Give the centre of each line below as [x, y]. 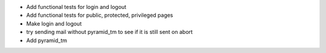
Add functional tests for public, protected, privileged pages [100, 15]
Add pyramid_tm [47, 40]
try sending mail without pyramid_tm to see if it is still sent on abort [110, 32]
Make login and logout [54, 23]
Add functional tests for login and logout [76, 7]
